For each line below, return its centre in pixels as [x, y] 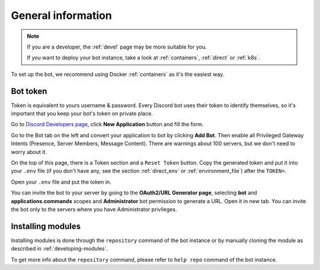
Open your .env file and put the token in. [61, 182]
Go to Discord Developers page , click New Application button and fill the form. [107, 124]
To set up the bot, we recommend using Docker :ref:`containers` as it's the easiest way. [118, 74]
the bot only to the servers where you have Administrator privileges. [94, 209]
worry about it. [29, 152]
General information [61, 15]
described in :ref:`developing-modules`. [59, 249]
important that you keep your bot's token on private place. [82, 114]
